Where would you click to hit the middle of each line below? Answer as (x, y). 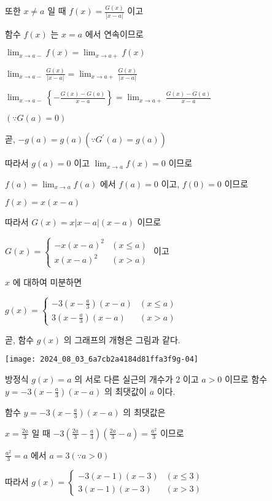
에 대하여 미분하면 (47, 282)
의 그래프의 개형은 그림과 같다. (122, 339)
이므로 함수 (246, 379)
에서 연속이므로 (114, 33)
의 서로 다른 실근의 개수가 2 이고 (137, 379)
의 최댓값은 (144, 412)
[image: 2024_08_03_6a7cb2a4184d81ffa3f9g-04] (102, 359)
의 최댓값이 (125, 391)
